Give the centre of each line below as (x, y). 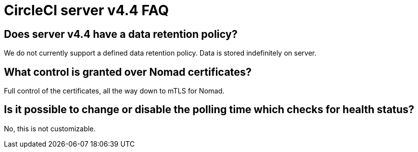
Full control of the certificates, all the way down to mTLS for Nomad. (114, 91)
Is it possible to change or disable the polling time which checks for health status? (209, 110)
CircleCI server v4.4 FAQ (87, 10)
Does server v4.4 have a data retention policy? (121, 34)
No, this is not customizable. (50, 128)
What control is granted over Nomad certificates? (128, 72)
